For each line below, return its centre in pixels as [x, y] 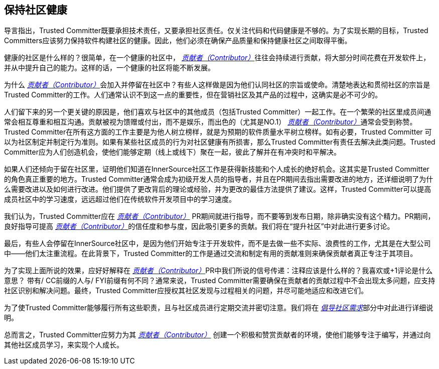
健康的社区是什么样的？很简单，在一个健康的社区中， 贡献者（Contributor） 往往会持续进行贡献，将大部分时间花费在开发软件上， [217, 58]
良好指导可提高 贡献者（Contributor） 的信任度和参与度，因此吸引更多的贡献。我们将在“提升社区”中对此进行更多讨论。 [199, 226]
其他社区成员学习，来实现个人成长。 [64, 345]
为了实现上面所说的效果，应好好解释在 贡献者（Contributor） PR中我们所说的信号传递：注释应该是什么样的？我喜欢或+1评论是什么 [218, 271]
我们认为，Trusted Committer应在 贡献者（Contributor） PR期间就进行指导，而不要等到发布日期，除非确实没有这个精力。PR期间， [219, 216]
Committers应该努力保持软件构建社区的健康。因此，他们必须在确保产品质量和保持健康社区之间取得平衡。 [178, 41]
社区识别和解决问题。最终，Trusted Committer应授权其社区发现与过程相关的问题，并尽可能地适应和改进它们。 [186, 291]
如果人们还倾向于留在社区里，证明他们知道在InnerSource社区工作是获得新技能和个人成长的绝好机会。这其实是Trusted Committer [217, 169]
